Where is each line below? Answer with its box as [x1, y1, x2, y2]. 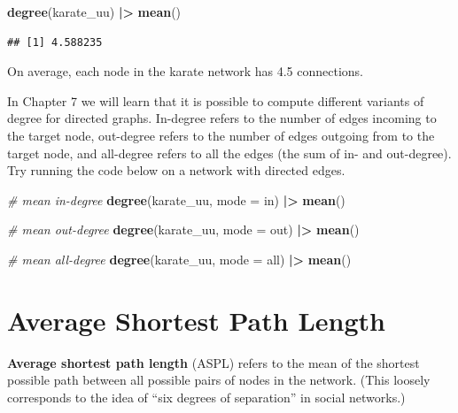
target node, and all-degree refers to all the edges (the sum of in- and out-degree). [7, 143, 452, 162]
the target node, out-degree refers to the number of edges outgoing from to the [7, 126, 435, 144]
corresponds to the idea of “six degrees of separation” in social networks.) [7, 387, 406, 406]
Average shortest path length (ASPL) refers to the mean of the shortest [7, 353, 420, 371]
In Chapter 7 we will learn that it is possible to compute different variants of [7, 91, 424, 110]
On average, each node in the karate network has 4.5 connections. [7, 62, 363, 80]
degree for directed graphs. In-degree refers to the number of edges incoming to [7, 109, 437, 127]
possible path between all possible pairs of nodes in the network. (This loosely [7, 371, 431, 389]
